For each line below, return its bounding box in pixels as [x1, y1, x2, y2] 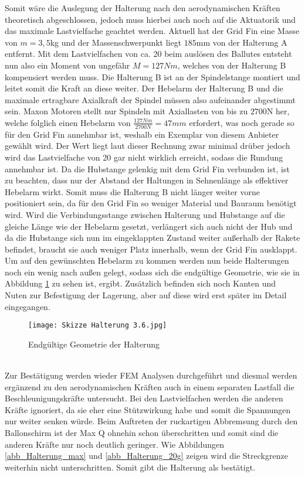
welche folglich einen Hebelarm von [5, 116, 131, 128]
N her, [266, 105, 290, 117]
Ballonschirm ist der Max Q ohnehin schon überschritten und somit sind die [5, 427, 279, 439]
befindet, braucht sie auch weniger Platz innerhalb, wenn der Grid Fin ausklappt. [5, 243, 297, 255]
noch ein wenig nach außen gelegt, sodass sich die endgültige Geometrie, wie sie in [5, 265, 300, 278]
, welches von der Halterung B [177, 59, 286, 71]
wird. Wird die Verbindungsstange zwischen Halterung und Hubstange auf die [5, 208, 285, 220]
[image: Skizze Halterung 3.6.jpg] [28, 321, 167, 330]
